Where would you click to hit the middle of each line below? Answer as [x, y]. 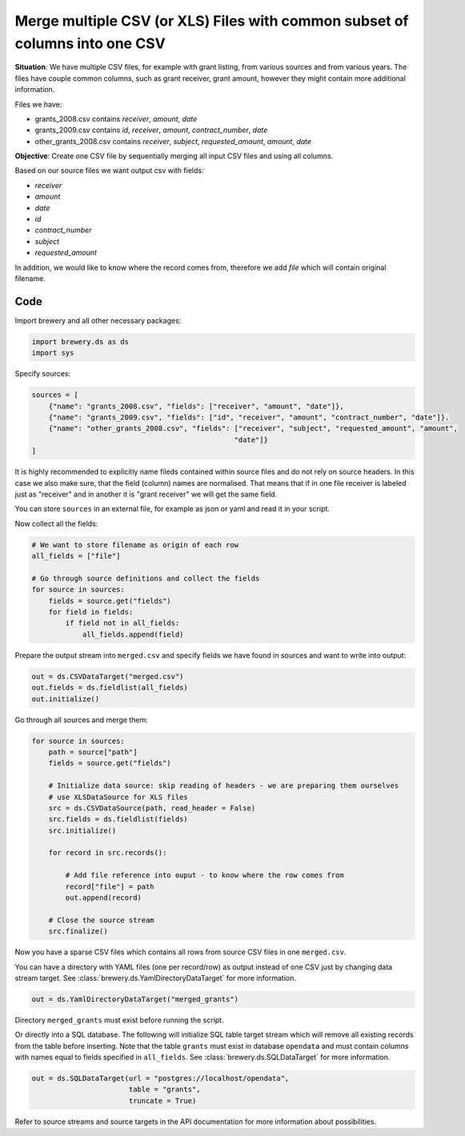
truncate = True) [162, 1100]
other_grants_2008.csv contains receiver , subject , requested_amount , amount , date [173, 141]
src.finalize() [78, 931]
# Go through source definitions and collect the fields [146, 578]
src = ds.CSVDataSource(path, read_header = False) [152, 808]
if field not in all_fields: [122, 623]
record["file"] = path [110, 886]
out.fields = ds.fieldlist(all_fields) [110, 688]
